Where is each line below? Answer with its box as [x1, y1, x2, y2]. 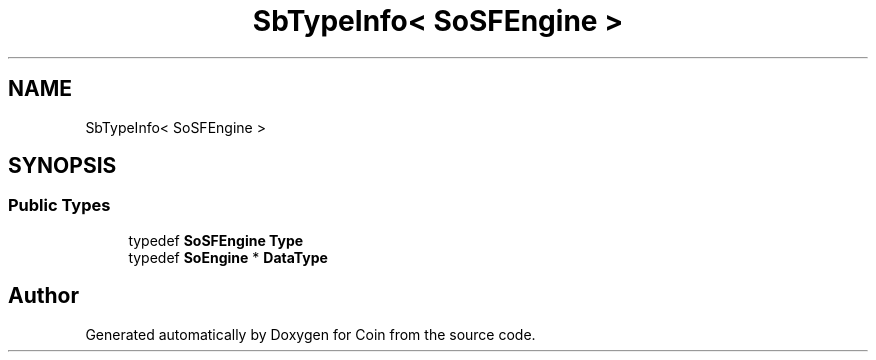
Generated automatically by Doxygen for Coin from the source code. [85, 325, 536, 343]
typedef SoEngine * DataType [128, 248, 328, 266]
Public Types [8, 195, 111, 216]
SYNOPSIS [8, 153, 117, 179]
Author [8, 283, 79, 309]
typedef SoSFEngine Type [128, 231, 304, 249]
